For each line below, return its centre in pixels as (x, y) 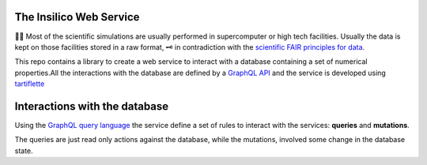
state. (24, 151)
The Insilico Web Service (77, 17)
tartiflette (30, 84)
